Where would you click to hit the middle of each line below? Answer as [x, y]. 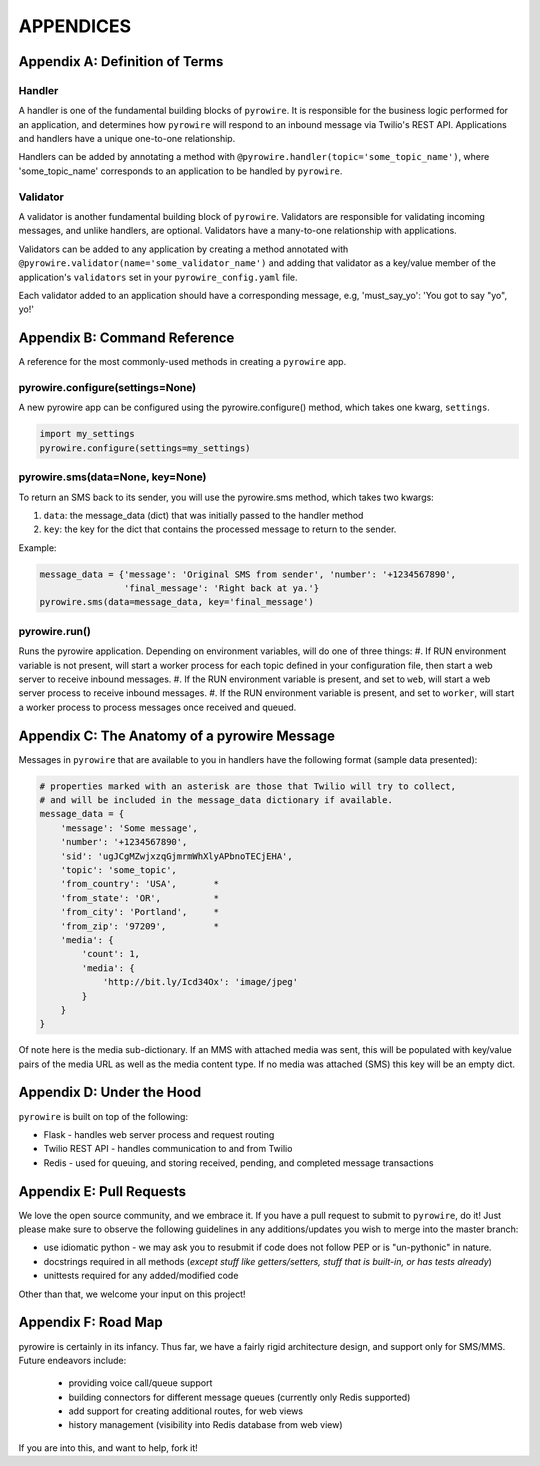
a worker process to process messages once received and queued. [157, 707]
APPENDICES [75, 26]
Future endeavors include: [72, 1360]
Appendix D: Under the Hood [110, 1092]
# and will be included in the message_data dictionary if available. [216, 800]
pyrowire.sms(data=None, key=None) [112, 477]
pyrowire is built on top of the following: [103, 1116]
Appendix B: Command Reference [126, 338]
